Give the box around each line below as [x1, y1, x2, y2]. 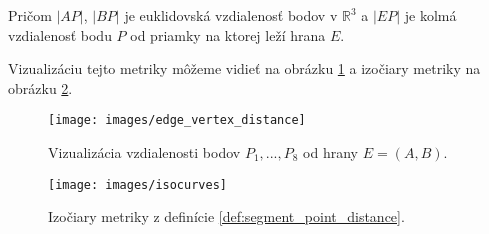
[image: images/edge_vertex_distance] [48, 113, 306, 128]
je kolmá [404, 5, 457, 25]
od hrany [303, 142, 358, 163]
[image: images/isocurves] [48, 177, 227, 192]
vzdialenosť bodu [8, 24, 112, 45]
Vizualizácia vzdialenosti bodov [48, 142, 241, 163]
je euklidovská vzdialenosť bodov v [124, 5, 338, 25]
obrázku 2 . [8, 77, 73, 98]
